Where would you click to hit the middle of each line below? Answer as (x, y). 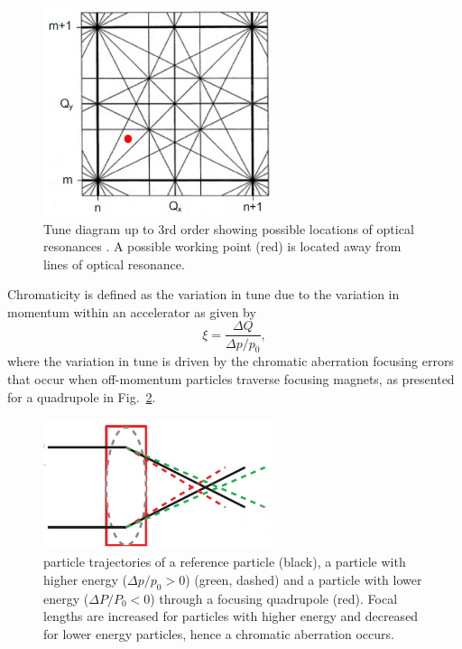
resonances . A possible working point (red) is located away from (222, 246)
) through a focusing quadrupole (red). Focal (274, 598)
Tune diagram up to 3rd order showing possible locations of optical (229, 228)
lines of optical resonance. (114, 263)
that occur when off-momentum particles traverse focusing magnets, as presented (231, 378)
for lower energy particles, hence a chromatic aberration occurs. (219, 633)
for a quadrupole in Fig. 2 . (82, 396)
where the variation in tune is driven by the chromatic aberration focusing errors (231, 361)
